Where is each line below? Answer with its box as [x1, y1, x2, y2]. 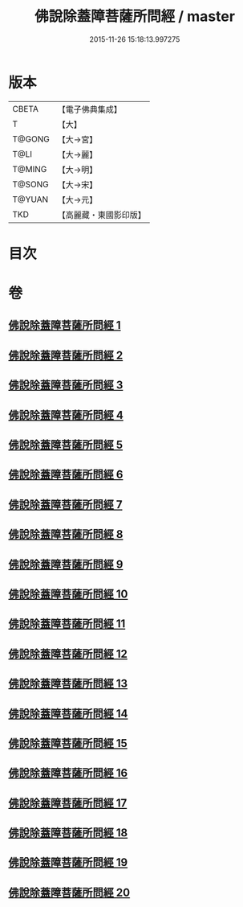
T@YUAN [12, 194, 49, 205]
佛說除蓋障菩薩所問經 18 [8, 826, 128, 840]
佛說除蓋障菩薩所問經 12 [8, 646, 128, 660]
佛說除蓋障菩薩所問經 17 [8, 796, 128, 810]
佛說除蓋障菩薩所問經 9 [8, 557, 124, 571]
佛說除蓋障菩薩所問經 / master [34, 7, 235, 26]
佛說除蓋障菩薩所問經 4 [8, 408, 124, 422]
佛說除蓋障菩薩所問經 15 [8, 737, 128, 750]
